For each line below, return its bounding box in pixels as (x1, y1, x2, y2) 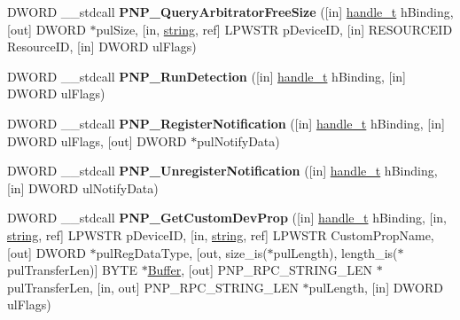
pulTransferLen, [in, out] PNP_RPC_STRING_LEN (7, 277, 299, 296)
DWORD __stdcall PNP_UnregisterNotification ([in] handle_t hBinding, (7, 161, 438, 180)
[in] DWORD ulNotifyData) (7, 178, 159, 197)
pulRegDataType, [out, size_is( (96, 243, 268, 261)
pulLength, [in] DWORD (308, 277, 443, 296)
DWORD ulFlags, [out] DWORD (7, 131, 187, 150)
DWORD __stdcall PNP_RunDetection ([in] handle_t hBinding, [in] (7, 66, 406, 85)
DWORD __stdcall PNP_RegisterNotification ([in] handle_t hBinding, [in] (7, 113, 445, 132)
